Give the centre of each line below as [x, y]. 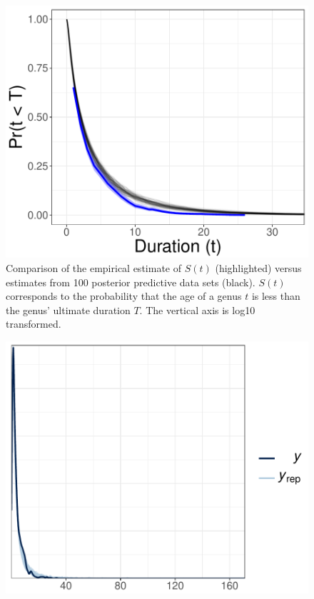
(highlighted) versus [258, 267]
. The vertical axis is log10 [197, 309]
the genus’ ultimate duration [68, 309]
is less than [276, 296]
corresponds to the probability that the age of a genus [124, 296]
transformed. [34, 324]
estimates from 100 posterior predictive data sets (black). [131, 282]
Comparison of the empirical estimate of [93, 267]
